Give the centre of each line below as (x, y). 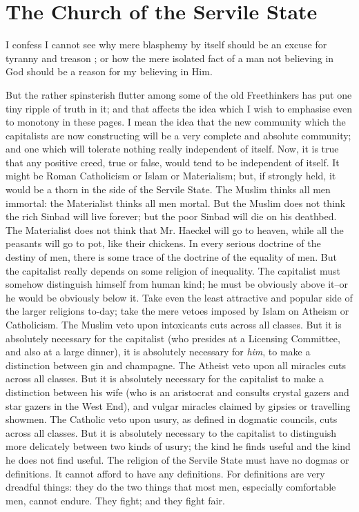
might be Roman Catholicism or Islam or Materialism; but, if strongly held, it (171, 176)
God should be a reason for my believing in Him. (109, 71)
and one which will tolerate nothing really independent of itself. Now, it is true (172, 149)
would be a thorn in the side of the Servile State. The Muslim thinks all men (168, 189)
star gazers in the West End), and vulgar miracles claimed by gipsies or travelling (178, 405)
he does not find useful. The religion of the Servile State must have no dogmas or (177, 459)
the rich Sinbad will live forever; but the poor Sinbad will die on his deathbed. (171, 216)
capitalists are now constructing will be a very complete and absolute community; (178, 135)
